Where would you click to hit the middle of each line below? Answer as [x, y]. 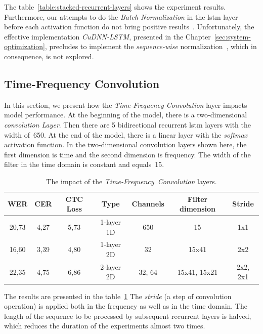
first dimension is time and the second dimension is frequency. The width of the [127, 154]
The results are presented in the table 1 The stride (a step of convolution [118, 296]
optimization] [25, 46]
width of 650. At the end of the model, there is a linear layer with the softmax [126, 134]
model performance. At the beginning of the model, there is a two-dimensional [126, 115]
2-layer [111, 266]
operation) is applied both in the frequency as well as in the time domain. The [126, 306]
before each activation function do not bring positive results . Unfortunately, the [129, 27]
